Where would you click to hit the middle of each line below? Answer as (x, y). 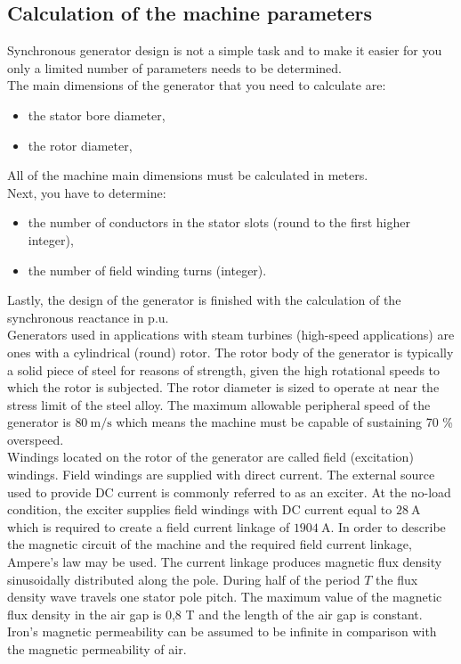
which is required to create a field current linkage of (149, 526)
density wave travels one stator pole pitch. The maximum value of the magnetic (225, 597)
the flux (397, 579)
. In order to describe (388, 526)
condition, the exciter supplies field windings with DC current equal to (200, 509)
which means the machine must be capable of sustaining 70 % (284, 422)
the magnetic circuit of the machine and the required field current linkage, (210, 544)
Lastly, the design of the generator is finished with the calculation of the (204, 300)
